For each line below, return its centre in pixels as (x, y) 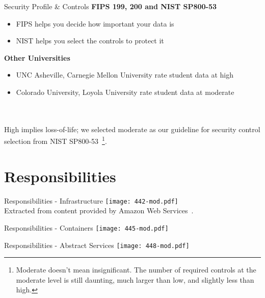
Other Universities (37, 57)
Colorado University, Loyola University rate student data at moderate (125, 92)
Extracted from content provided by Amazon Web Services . (99, 210)
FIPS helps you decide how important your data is (95, 23)
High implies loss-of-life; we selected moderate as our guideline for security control (132, 129)
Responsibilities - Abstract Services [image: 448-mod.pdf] (97, 245)
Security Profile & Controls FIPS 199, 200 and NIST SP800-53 (111, 6)
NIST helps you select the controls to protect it (90, 41)
